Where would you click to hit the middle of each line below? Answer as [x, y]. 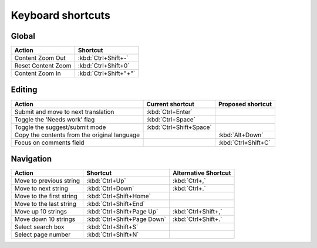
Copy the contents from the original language [77, 135]
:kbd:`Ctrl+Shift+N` [113, 235]
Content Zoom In [38, 73]
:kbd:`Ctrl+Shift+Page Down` [127, 219]
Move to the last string [45, 204]
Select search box [39, 227]
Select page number [43, 235]
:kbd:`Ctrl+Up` [106, 181]
